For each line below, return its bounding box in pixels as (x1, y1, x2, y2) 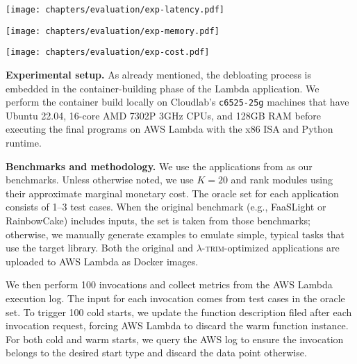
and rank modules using (231, 172, 333, 187)
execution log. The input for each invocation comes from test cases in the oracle (6, 290, 345, 305)
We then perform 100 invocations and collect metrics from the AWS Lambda (6, 277, 333, 292)
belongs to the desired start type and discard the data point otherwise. (6, 345, 307, 360)
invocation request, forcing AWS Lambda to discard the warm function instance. (6, 318, 349, 333)
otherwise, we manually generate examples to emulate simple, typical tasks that (6, 226, 345, 241)
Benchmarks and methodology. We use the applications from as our (6, 158, 313, 173)
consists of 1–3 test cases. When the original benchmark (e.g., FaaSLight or (6, 199, 326, 214)
